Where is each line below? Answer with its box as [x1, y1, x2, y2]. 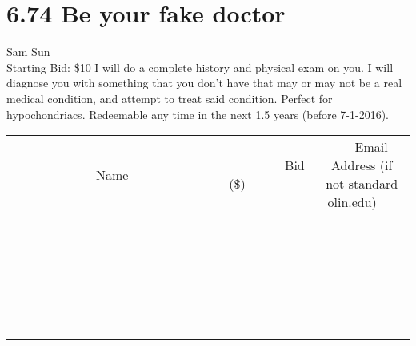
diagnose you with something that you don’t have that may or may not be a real [6, 74, 402, 91]
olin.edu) [327, 193, 377, 212]
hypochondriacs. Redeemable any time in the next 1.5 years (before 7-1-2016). [6, 105, 390, 122]
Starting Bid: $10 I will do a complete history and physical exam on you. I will [6, 58, 394, 75]
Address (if [331, 156, 393, 175]
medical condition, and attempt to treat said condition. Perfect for [6, 89, 333, 106]
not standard [326, 174, 398, 193]
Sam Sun [6, 43, 50, 60]
